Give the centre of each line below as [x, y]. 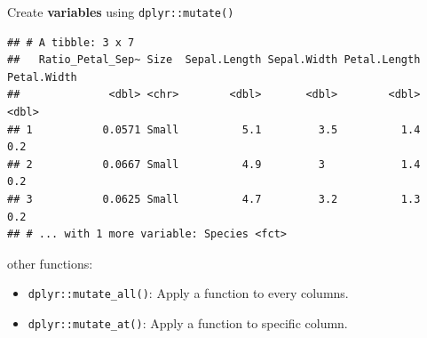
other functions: [50, 263]
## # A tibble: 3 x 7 [71, 42]
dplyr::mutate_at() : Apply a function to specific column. [188, 323]
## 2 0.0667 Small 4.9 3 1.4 [214, 164]
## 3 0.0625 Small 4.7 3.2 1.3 [214, 199]
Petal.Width [42, 77]
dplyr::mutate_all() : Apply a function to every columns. [188, 293]
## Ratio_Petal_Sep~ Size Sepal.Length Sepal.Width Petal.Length [214, 60]
